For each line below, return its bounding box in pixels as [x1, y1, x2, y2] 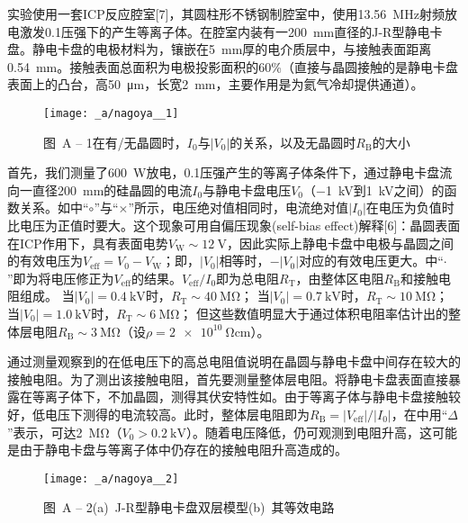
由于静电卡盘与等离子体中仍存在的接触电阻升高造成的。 [19, 440, 347, 459]
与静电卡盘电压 [202, 180, 292, 199]
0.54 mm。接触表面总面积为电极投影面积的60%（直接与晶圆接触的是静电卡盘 [7, 57, 458, 76]
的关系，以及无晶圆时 [229, 132, 356, 151]
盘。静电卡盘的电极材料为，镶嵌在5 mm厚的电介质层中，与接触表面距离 [7, 40, 432, 59]
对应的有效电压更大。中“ [299, 251, 444, 270]
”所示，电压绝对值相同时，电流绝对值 [128, 198, 349, 217]
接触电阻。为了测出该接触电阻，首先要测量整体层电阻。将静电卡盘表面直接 [7, 369, 448, 388]
